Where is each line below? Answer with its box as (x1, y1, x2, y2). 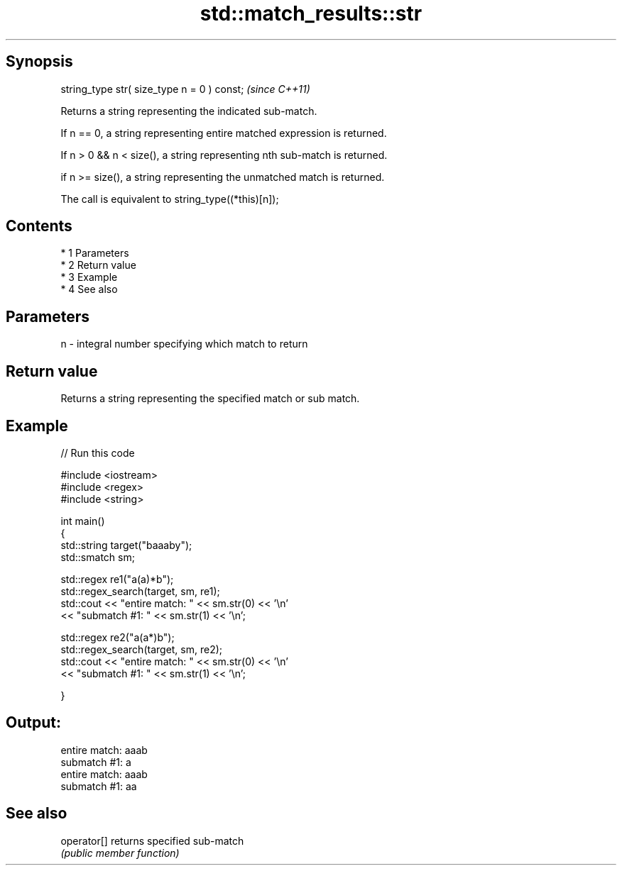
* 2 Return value (60, 259, 136, 272)
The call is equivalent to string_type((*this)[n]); (60, 192, 279, 205)
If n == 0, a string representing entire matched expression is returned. (60, 126, 387, 139)
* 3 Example (60, 271, 118, 284)
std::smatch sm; (60, 550, 135, 563)
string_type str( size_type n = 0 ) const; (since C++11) (60, 82, 310, 95)
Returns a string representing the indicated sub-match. (60, 104, 317, 117)
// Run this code (60, 446, 135, 459)
